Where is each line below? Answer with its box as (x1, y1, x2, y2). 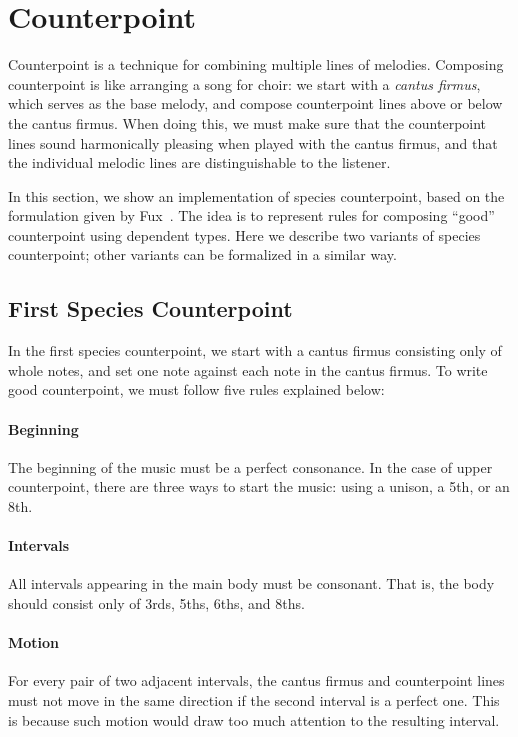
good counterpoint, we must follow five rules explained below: (8, 379, 385, 400)
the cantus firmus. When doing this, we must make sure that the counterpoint (8, 112, 487, 133)
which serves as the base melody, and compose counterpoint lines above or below (8, 93, 503, 114)
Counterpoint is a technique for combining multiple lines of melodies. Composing (8, 54, 504, 75)
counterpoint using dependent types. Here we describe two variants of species (8, 224, 481, 245)
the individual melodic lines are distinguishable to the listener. (8, 152, 391, 173)
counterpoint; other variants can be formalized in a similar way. (8, 244, 397, 265)
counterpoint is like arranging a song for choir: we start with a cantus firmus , (8, 73, 481, 94)
